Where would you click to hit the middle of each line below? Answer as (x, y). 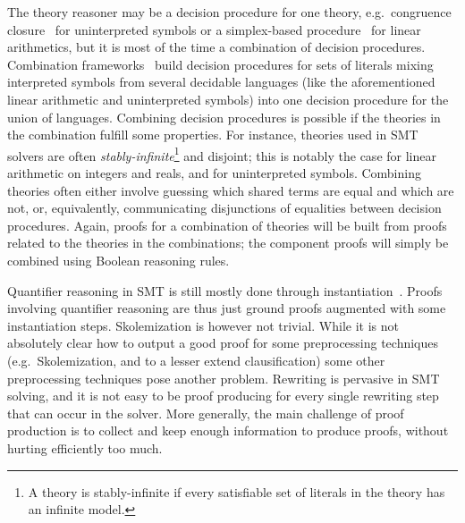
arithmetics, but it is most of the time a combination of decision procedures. (216, 47)
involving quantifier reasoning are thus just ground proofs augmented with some (227, 308)
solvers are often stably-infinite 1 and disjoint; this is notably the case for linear (222, 154)
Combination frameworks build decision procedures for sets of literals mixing (220, 64)
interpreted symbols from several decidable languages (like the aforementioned (221, 82)
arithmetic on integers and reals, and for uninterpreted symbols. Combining (214, 173)
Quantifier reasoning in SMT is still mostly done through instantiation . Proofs (225, 290)
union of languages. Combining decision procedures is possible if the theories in (224, 117)
